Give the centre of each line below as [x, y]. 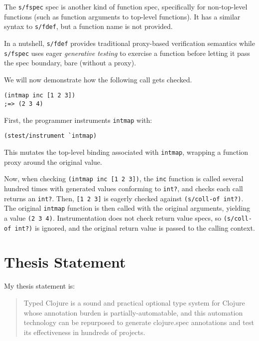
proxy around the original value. [53, 162]
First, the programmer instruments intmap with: [78, 120]
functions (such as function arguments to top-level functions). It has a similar [122, 16]
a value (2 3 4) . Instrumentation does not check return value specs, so [113, 217]
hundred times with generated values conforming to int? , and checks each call [124, 188]
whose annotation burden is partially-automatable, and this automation [133, 312]
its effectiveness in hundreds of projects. [84, 332]
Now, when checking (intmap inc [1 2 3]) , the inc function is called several [124, 178]
